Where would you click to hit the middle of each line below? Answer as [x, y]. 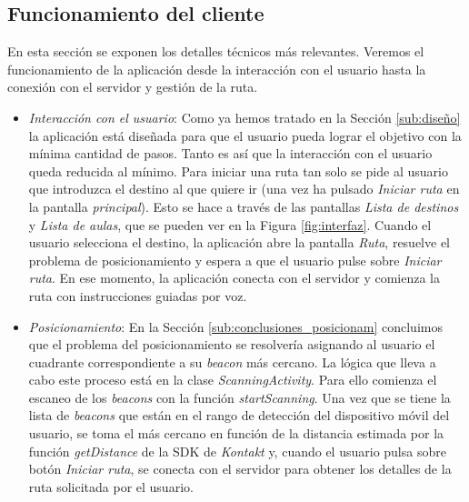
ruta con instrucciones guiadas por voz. [138, 295]
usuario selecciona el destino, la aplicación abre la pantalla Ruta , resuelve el [239, 242]
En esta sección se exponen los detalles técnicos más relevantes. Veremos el [216, 51]
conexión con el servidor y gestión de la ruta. [133, 87]
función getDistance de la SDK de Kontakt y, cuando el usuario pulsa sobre [237, 451]
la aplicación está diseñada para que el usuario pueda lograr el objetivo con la [245, 135]
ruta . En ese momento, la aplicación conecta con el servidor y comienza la [234, 278]
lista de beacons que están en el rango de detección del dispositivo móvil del [239, 415]
